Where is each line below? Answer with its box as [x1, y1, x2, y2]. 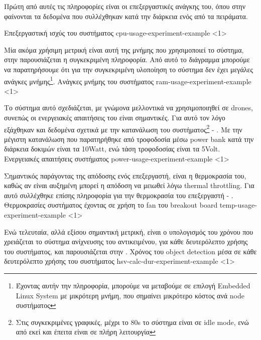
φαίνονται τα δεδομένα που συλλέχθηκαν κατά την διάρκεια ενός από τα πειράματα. [4, 11, 248, 21]
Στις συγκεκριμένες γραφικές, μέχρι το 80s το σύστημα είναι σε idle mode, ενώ [16, 316, 249, 327]
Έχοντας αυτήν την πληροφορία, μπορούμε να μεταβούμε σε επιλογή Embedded [16, 280, 250, 290]
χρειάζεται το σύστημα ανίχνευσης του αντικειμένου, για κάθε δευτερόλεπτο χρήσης [4, 236, 248, 247]
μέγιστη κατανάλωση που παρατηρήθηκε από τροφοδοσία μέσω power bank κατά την [4, 133, 254, 144]
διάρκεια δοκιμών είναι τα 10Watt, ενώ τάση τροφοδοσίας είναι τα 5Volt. [4, 143, 220, 154]
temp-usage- [219, 200, 257, 210]
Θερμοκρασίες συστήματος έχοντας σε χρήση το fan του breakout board [4, 200, 218, 210]
